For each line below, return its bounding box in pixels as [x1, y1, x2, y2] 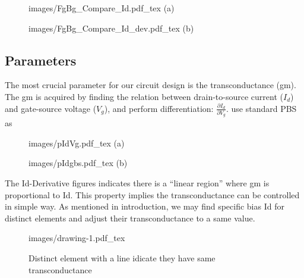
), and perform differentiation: [104, 102, 214, 114]
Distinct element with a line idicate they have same [28, 252, 216, 264]
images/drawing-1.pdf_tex [28, 232, 125, 244]
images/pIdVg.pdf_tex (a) [28, 136, 125, 149]
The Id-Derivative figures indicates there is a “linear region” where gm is [5, 177, 270, 189]
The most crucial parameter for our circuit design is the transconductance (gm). [5, 79, 296, 91]
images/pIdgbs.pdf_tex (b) [28, 157, 128, 169]
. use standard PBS [226, 102, 297, 114]
